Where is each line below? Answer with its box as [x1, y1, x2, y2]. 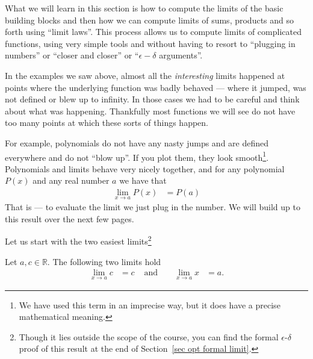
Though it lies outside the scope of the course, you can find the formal [19, 330, 279, 343]
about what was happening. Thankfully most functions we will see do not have [5, 104, 296, 117]
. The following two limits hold [47, 255, 161, 267]
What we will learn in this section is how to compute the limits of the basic [5, 2, 284, 14]
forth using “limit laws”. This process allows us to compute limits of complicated [5, 25, 302, 38]
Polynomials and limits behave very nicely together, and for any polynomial [5, 162, 285, 175]
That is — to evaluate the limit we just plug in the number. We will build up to [5, 201, 300, 213]
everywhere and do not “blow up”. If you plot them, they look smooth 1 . [5, 149, 269, 163]
